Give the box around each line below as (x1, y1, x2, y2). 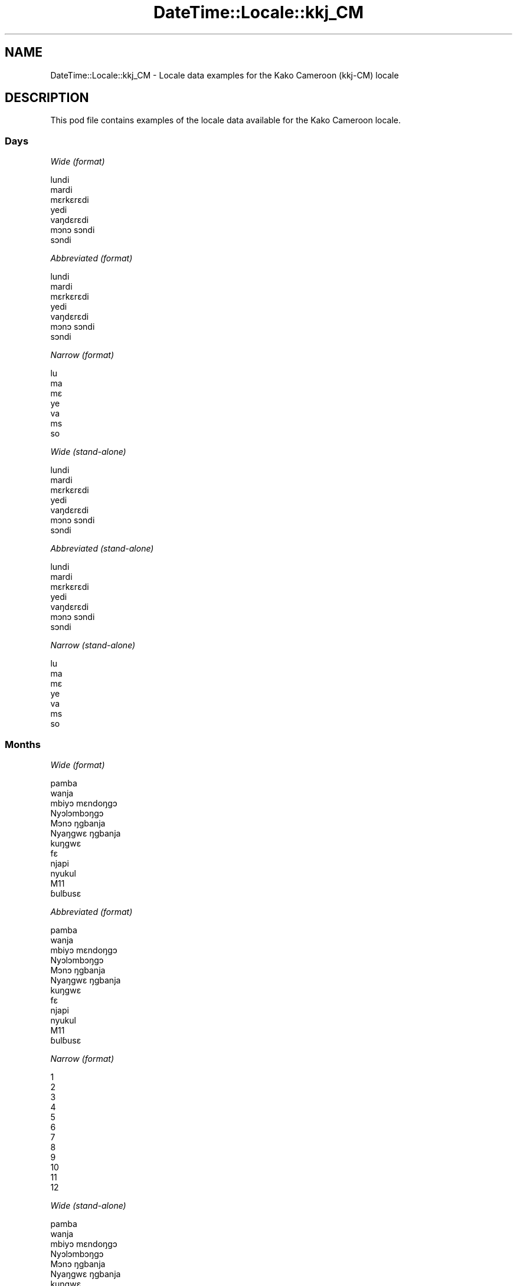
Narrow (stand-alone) (50, 640, 136, 651)
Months (5, 738, 41, 750)
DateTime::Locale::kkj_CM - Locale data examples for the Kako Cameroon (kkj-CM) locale (50, 70, 399, 80)
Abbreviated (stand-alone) (50, 543, 154, 554)
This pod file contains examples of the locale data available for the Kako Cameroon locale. (50, 115, 401, 126)
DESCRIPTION (5, 90, 89, 106)
